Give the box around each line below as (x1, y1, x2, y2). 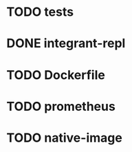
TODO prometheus (6, 98, 116, 114)
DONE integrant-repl (6, 36, 126, 52)
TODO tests (6, 4, 74, 20)
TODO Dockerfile (6, 67, 106, 83)
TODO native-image (6, 130, 123, 145)
